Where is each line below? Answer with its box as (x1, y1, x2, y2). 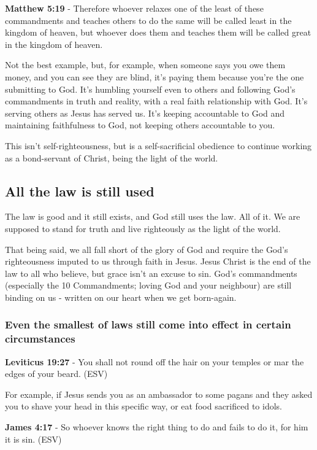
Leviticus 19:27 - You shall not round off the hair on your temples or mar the (5, 355, 304, 368)
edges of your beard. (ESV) (5, 367, 108, 380)
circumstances (5, 331, 75, 346)
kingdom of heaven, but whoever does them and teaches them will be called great (5, 26, 311, 39)
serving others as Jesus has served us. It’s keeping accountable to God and (5, 106, 285, 119)
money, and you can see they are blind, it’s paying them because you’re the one (5, 70, 304, 83)
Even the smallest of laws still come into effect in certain (5, 317, 291, 332)
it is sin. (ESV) (5, 432, 62, 445)
